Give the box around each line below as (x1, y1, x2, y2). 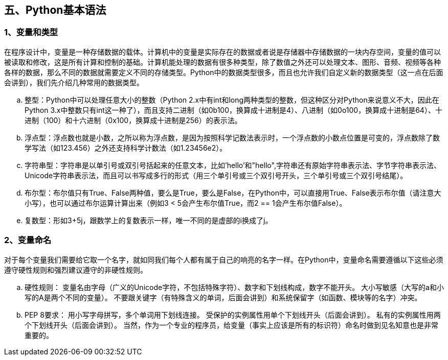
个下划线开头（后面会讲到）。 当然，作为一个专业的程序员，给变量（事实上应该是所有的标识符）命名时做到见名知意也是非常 (25, 320, 438, 329)
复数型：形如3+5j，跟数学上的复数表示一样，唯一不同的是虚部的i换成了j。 (25, 215, 273, 225)
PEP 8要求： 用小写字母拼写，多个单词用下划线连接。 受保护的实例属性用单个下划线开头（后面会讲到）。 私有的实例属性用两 (25, 310, 441, 319)
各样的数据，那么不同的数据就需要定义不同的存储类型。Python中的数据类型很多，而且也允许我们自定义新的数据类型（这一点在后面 (4, 67, 443, 77)
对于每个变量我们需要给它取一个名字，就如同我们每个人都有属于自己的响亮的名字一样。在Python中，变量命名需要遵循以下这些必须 (4, 255, 443, 264)
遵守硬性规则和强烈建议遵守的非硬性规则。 (4, 265, 147, 274)
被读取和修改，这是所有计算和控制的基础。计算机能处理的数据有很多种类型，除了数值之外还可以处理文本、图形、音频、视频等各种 (4, 57, 441, 66)
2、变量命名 (4, 235, 52, 246)
